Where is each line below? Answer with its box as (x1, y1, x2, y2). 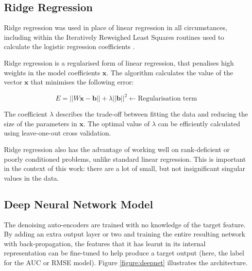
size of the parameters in (4, 118, 77, 128)
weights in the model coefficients (4, 67, 101, 77)
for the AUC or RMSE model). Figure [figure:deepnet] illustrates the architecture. (4, 257, 248, 267)
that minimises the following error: (31, 77, 134, 87)
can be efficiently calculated (158, 118, 240, 128)
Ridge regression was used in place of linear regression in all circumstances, (4, 22, 227, 33)
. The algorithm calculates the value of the (106, 67, 233, 77)
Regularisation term (137, 95, 197, 102)
